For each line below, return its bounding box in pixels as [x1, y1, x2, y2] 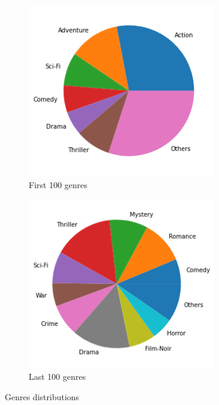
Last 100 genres [29, 370, 86, 383]
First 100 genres [29, 179, 88, 191]
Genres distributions [5, 390, 80, 403]
